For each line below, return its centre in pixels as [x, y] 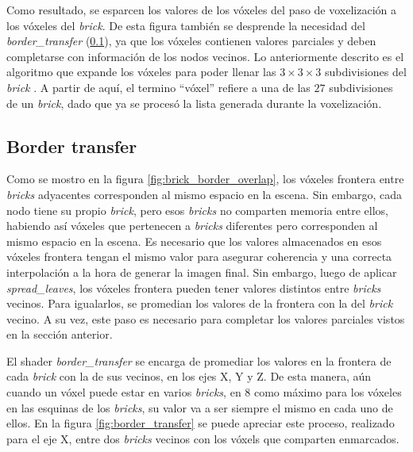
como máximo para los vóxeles [328, 392]
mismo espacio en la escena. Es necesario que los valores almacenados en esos [194, 241]
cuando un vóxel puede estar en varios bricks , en [124, 392]
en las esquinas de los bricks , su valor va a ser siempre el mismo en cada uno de [200, 407]
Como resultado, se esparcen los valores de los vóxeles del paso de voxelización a [202, 10]
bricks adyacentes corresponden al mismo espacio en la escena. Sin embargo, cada [205, 194]
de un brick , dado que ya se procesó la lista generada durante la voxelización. [194, 103]
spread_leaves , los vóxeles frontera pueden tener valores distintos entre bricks [194, 287]
